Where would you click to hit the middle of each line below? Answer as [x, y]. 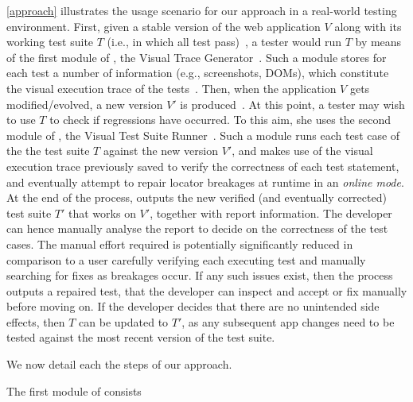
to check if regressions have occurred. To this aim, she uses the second [220, 120]
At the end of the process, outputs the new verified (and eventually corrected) [197, 197]
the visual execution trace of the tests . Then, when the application [171, 88]
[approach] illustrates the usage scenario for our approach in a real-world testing [202, 10]
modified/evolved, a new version [85, 104]
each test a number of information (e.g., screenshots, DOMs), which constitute [198, 73]
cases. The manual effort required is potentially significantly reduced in [180, 244]
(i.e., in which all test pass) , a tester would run [224, 42]
